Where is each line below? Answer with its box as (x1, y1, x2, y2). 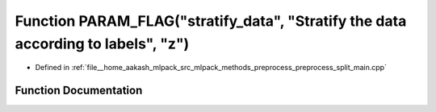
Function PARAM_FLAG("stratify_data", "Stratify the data (15, 12, 407, 30)
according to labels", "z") (15, 35, 190, 52)
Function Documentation (15, 84, 143, 97)
